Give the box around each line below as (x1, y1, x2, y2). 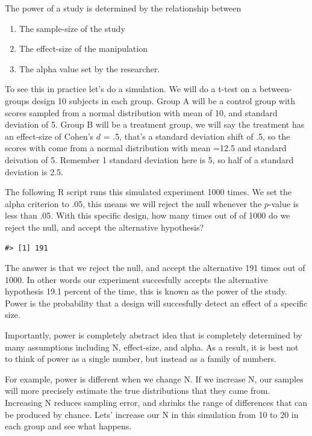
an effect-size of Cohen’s (5, 129, 94, 142)
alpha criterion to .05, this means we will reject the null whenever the (5, 197, 262, 210)
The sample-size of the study (19, 22, 125, 34)
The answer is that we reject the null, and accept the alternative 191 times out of (5, 261, 305, 274)
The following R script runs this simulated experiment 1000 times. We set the (5, 185, 292, 198)
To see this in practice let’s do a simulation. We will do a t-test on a (5, 83, 257, 95)
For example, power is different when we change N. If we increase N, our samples (5, 372, 304, 385)
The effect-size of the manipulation (19, 42, 148, 55)
